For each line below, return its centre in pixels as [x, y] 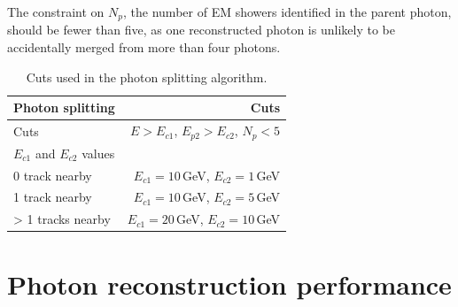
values [98, 153]
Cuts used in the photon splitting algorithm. [147, 77]
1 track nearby [53, 197]
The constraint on [56, 12]
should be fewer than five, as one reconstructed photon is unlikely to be [201, 30]
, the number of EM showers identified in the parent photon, [287, 12]
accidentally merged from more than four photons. [144, 47]
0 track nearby [53, 175]
